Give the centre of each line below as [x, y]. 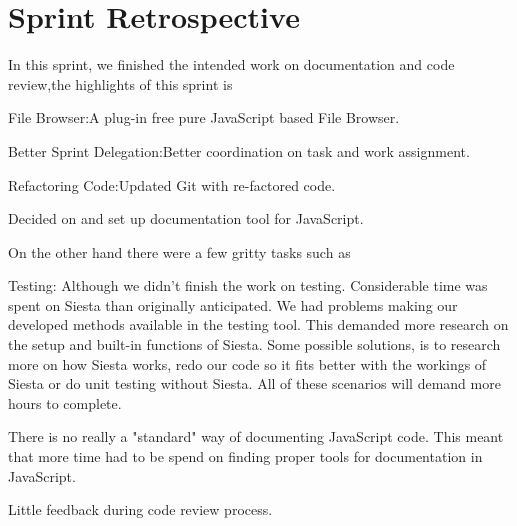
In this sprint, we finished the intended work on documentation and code [231, 64]
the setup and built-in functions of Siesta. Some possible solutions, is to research [254, 344]
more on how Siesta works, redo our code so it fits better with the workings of [247, 363]
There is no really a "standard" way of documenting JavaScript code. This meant [256, 436]
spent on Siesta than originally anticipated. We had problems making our [233, 304]
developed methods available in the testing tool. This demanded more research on [258, 324]
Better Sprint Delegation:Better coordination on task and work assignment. [239, 150]
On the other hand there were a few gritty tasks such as [179, 251]
